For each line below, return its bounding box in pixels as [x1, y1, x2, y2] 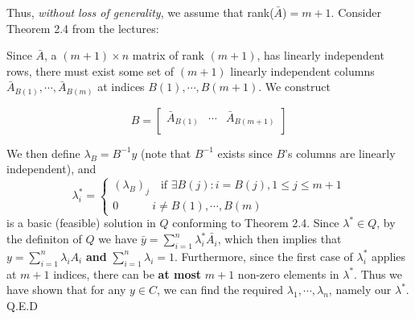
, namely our [328, 281, 392, 298]
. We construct [258, 78, 331, 95]
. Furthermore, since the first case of [174, 247, 353, 264]
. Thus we [354, 265, 403, 282]
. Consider [331, 4, 381, 20]
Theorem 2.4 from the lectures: [6, 19, 159, 36]
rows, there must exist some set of [6, 62, 175, 79]
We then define [6, 144, 80, 161]
